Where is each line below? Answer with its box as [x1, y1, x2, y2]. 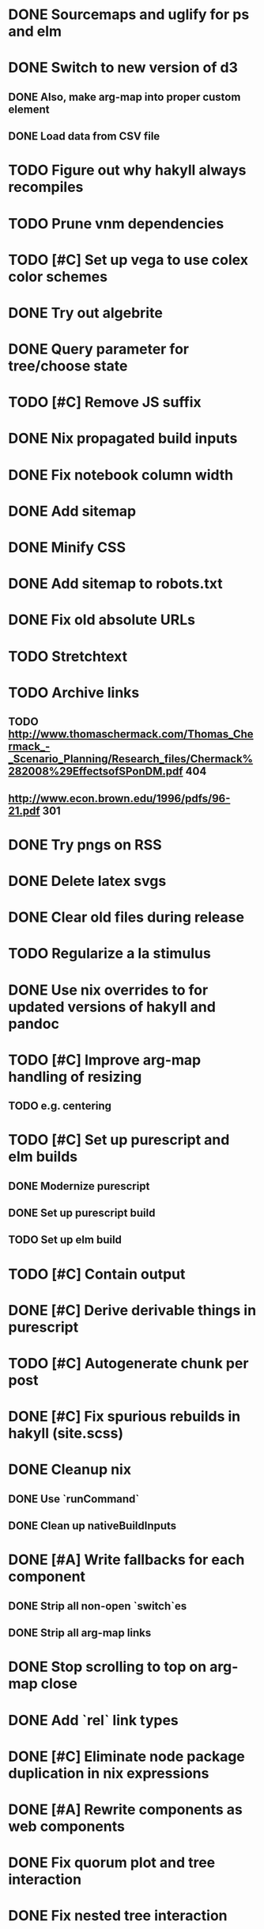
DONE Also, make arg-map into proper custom [8, 90, 241, 104]
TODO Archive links [8, 684, 140, 701]
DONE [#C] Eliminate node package [8, 1747, 245, 1766]
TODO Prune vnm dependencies [8, 214, 224, 232]
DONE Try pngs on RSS [8, 835, 162, 853]
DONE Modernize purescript [8, 1179, 150, 1193]
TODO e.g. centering [8, 1099, 112, 1113]
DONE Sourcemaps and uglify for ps [8, 6, 250, 24]
